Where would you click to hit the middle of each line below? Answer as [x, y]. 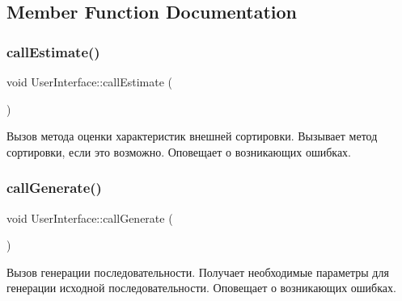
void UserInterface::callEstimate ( [89, 82]
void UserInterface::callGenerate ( [90, 217]
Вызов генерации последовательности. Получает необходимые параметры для [198, 272]
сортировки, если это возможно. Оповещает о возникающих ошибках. [179, 151]
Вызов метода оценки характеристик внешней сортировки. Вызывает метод [192, 136]
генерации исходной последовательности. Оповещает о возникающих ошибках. [201, 288]
